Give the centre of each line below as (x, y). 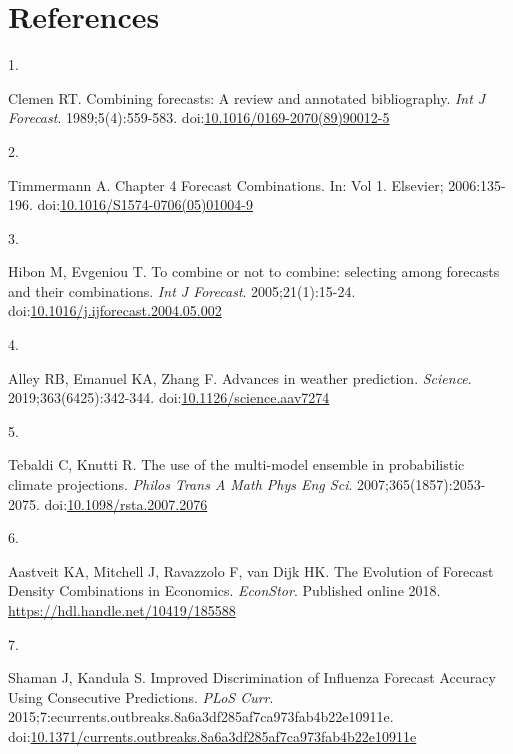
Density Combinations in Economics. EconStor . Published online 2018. (224, 590)
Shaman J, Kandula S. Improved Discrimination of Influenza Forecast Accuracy (252, 677)
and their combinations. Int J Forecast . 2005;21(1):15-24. (182, 290)
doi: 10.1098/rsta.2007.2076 (126, 503)
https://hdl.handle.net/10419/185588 (122, 610)
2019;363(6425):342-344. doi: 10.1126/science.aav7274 (169, 397)
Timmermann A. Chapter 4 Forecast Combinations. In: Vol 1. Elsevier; (226, 184)
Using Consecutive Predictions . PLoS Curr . (141, 696)
